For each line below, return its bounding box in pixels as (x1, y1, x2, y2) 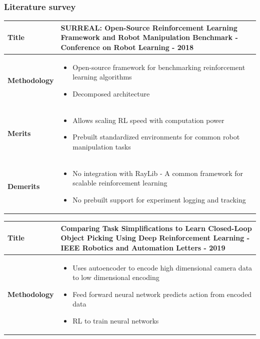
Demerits (7, 181, 40, 191)
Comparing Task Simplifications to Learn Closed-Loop (60, 222, 252, 233)
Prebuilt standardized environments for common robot (72, 131, 240, 142)
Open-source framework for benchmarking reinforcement (72, 61, 245, 72)
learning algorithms (72, 71, 132, 82)
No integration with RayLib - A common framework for (72, 167, 243, 178)
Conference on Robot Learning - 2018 (60, 41, 193, 52)
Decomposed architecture (72, 88, 150, 98)
